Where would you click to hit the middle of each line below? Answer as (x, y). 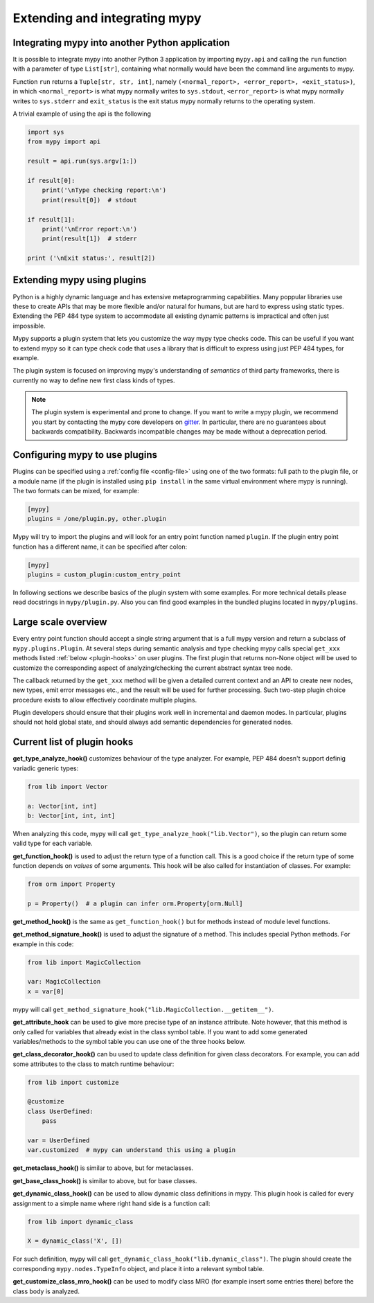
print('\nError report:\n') (90, 229)
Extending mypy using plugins (80, 280)
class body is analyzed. (46, 1291)
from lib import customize (73, 1082)
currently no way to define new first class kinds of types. (94, 380)
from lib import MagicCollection (84, 962)
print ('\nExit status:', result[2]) (91, 258)
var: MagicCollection (64, 982)
